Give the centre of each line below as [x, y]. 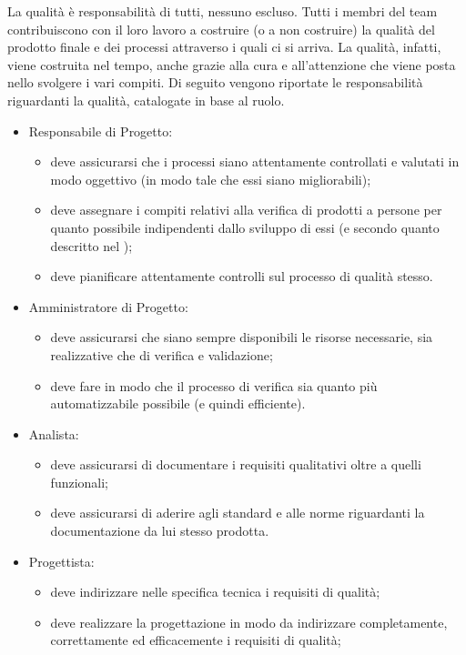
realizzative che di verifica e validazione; [162, 354]
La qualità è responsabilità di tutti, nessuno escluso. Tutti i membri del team [223, 11]
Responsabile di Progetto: [101, 131]
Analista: [54, 433]
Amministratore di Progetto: [108, 306]
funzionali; [80, 482]
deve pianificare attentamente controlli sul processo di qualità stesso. [242, 276]
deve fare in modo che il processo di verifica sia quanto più [214, 385]
